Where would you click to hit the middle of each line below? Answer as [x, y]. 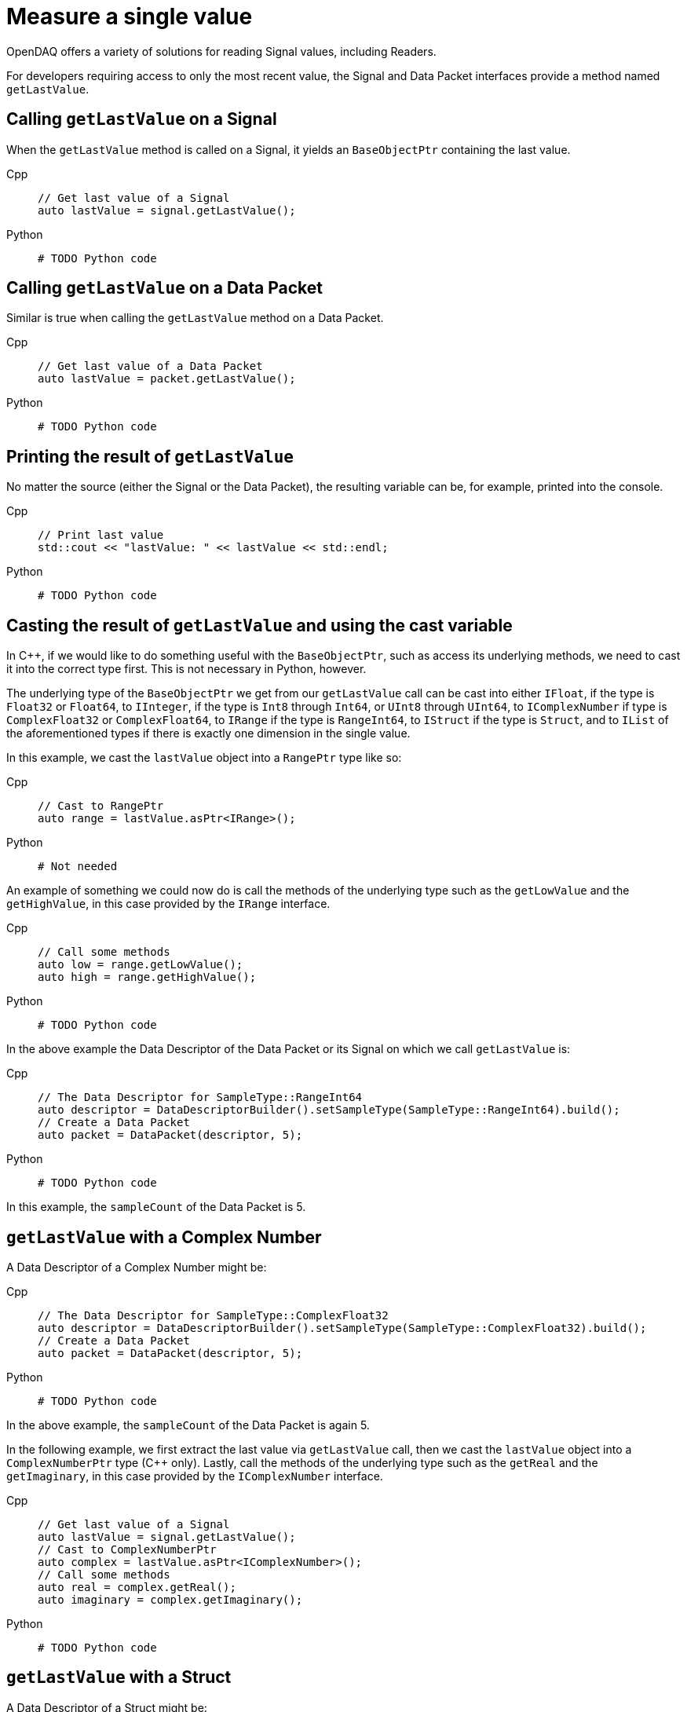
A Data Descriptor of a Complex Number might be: [137, 1267]
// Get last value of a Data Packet [150, 366]
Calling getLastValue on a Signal [142, 119]
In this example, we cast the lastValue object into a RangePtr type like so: [204, 758]
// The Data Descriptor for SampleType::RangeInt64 [200, 1097]
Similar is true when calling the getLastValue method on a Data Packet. [195, 318]
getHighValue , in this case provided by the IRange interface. [168, 904]
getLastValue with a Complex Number [164, 1237]
